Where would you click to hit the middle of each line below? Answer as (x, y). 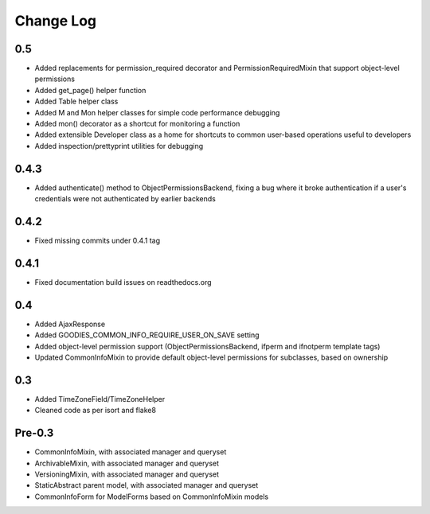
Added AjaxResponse (70, 324)
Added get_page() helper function (90, 90)
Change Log (56, 21)
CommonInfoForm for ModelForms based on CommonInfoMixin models (152, 496)
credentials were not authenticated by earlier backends (125, 199)
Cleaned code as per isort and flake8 (96, 411)
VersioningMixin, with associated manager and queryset (127, 474)
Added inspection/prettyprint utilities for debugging (119, 146)
